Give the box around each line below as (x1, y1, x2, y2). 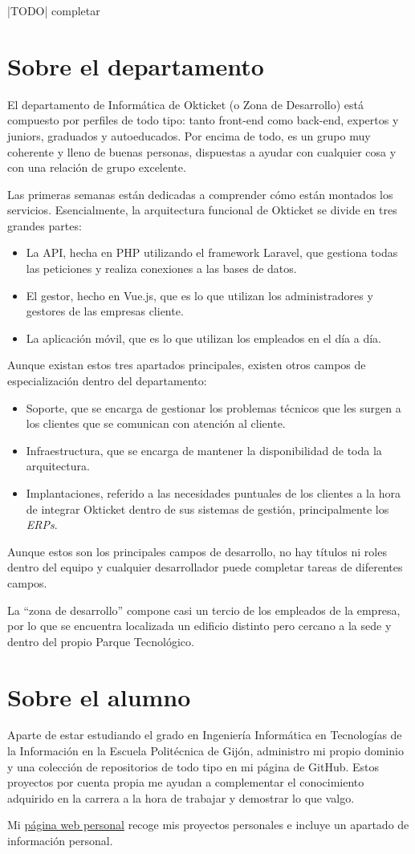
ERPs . (26, 516, 58, 533)
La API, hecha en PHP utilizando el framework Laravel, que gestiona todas (26, 244, 398, 261)
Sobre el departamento (7, 49, 264, 82)
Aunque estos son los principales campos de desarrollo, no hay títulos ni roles (7, 543, 387, 559)
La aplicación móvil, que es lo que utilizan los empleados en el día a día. (26, 329, 381, 346)
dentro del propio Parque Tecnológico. (7, 632, 194, 649)
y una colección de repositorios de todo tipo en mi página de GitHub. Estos (7, 758, 380, 775)
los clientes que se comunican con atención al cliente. (26, 415, 286, 432)
